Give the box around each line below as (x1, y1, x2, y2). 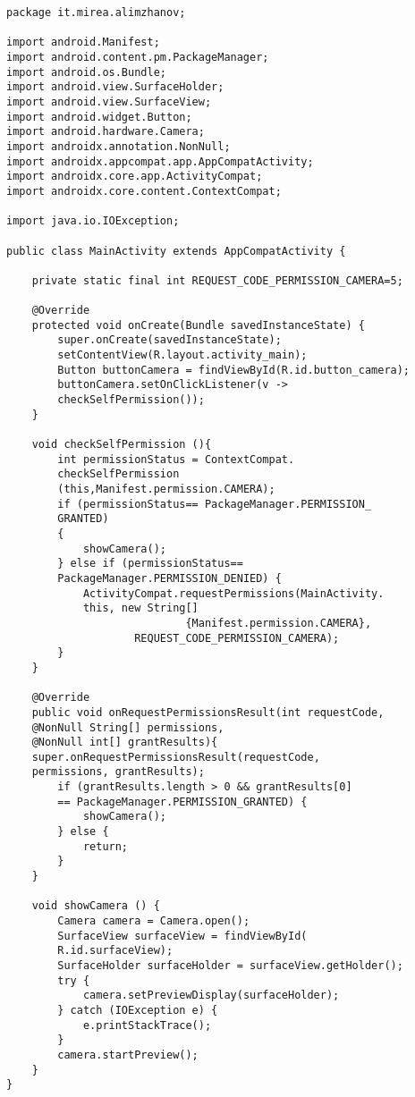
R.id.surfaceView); (57, 944, 174, 958)
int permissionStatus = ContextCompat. (57, 452, 295, 466)
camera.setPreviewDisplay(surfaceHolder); (82, 989, 340, 1002)
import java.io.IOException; (6, 215, 180, 228)
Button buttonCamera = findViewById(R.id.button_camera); (57, 363, 411, 376)
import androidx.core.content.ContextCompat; (6, 184, 282, 198)
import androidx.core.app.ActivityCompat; (6, 170, 263, 183)
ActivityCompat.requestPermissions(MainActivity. (82, 586, 385, 600)
